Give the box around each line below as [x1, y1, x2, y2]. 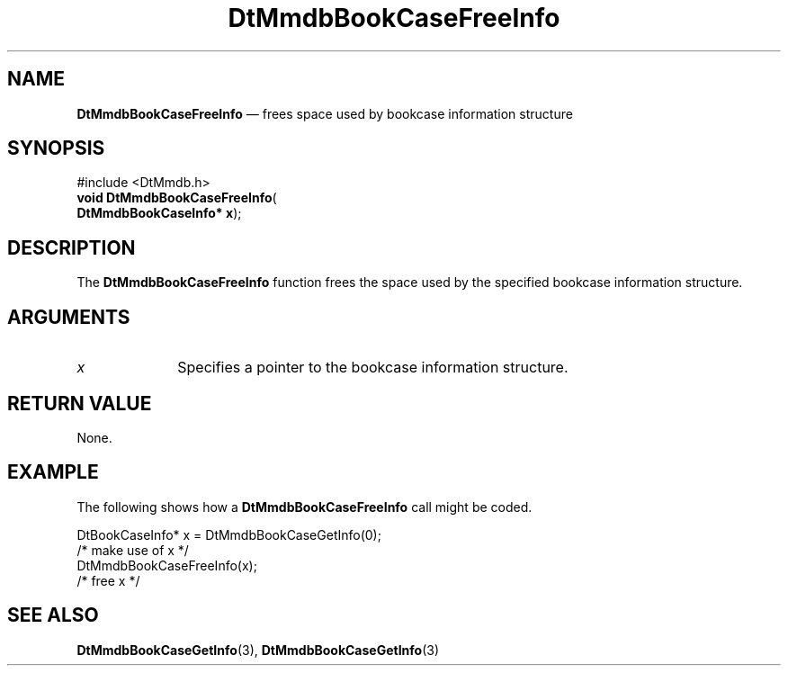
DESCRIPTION [7, 236, 136, 259]
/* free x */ [76, 572, 140, 588]
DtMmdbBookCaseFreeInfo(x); [76, 557, 257, 573]
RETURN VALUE [7, 391, 152, 415]
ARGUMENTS [7, 305, 130, 328]
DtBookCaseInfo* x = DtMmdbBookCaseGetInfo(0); [76, 526, 381, 543]
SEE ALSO [7, 604, 99, 627]
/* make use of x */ [76, 542, 189, 558]
